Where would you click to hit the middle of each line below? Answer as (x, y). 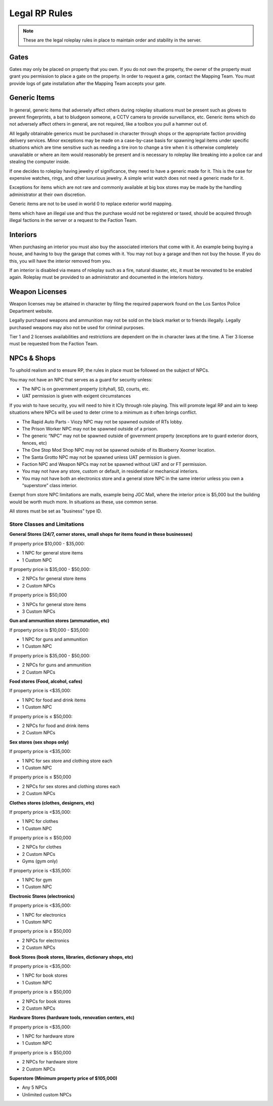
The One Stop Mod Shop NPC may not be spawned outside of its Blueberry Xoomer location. (119, 450)
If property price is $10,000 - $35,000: (50, 630)
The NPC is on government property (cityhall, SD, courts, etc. (86, 389)
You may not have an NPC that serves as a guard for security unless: (81, 379)
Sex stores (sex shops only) (39, 742)
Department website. (31, 311)
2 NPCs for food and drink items (56, 726)
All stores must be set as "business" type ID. (56, 511)
